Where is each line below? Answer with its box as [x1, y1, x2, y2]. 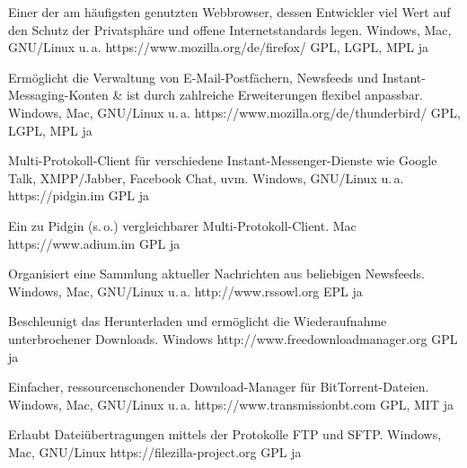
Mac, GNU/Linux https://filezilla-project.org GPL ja [8, 442, 302, 461]
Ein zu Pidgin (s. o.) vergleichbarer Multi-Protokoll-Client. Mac [8, 216, 357, 234]
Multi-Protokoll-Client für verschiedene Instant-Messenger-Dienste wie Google [8, 151, 437, 170]
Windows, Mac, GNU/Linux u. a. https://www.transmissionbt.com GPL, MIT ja [8, 394, 454, 413]
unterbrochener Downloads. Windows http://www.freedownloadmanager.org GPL [8, 329, 458, 348]
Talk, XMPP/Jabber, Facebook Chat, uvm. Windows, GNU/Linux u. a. [8, 168, 404, 187]
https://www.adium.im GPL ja [8, 234, 181, 252]
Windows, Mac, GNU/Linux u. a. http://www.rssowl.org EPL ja [8, 281, 363, 300]
